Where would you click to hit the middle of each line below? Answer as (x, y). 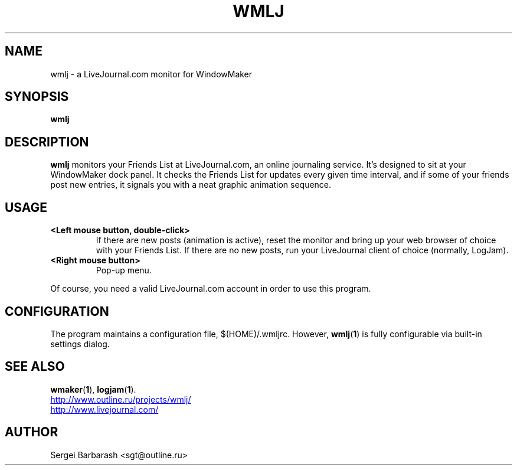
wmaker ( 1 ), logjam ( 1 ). (93, 389)
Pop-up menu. (124, 270)
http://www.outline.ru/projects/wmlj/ (121, 399)
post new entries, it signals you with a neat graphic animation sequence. (191, 185)
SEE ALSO (35, 367)
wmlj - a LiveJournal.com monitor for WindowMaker (151, 74)
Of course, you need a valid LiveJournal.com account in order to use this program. (211, 289)
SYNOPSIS (37, 97)
